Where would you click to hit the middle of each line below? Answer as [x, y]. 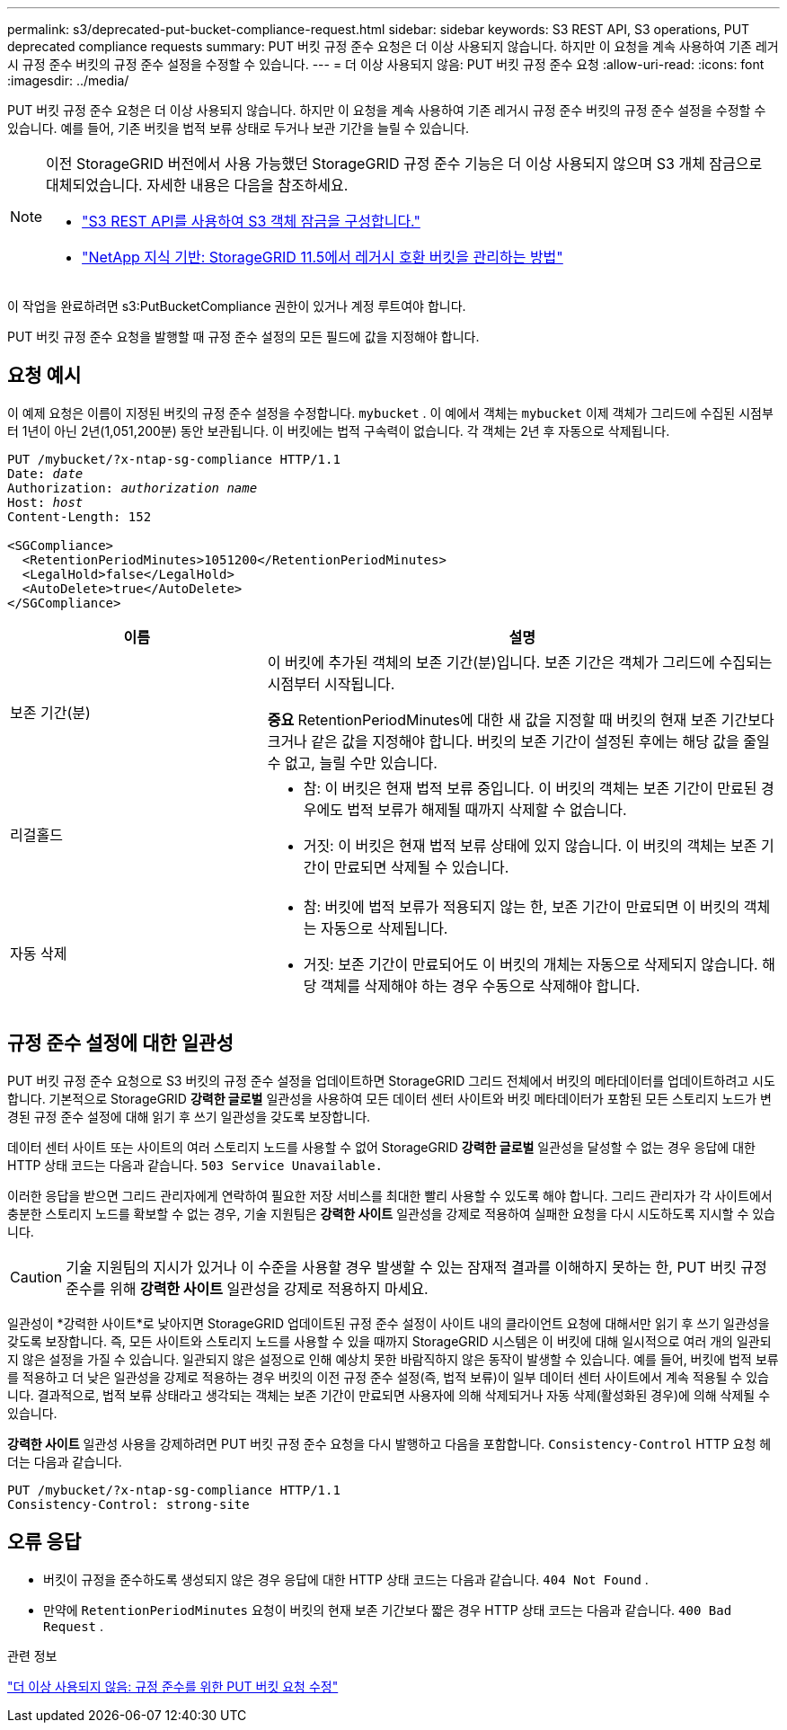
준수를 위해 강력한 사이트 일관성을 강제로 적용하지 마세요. [247, 1288]
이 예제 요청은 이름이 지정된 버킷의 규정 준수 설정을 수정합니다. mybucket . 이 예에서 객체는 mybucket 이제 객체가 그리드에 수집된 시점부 [390, 413]
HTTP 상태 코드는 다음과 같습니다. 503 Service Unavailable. [195, 1165]
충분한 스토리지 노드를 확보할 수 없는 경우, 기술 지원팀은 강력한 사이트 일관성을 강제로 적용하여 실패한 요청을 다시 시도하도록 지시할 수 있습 [391, 1213]
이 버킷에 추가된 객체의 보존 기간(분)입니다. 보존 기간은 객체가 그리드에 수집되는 [520, 662]
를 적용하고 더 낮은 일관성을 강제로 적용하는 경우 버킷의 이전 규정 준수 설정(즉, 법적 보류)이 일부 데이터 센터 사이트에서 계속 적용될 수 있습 [388, 1377]
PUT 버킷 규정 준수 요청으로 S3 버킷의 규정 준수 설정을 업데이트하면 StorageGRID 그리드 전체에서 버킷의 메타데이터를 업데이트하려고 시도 [391, 1080]
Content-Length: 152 [80, 516]
